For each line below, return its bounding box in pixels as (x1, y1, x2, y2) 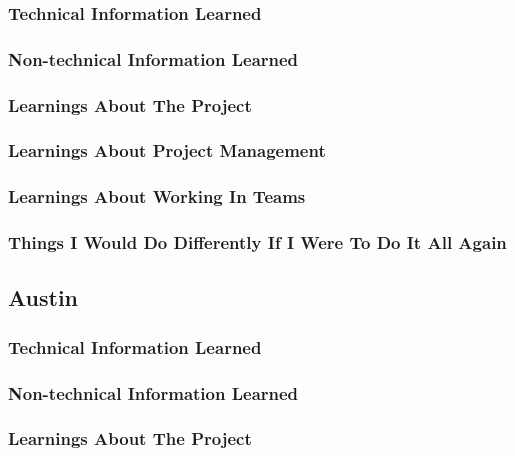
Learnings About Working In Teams (8, 184, 306, 209)
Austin (8, 282, 79, 313)
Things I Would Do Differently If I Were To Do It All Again (8, 230, 507, 255)
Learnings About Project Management (8, 138, 326, 163)
